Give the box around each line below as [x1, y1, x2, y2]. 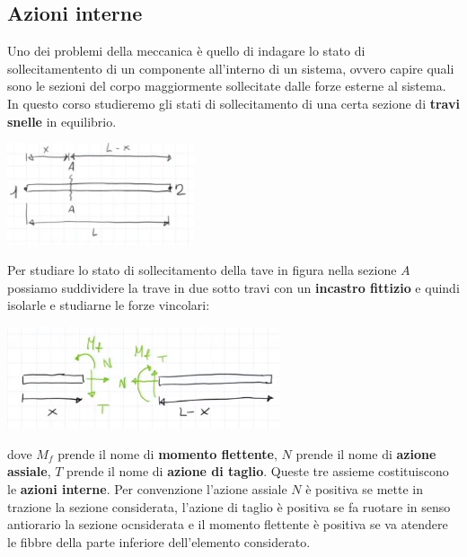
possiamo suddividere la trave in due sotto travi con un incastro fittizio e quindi [7, 278, 460, 296]
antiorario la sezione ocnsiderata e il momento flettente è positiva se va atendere [7, 515, 448, 534]
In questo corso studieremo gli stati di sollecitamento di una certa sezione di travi [7, 93, 460, 112]
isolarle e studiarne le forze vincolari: [7, 296, 210, 314]
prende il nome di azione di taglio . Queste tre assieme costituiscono [66, 462, 449, 481]
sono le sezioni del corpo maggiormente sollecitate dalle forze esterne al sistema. [7, 76, 446, 95]
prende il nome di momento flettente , [57, 444, 278, 463]
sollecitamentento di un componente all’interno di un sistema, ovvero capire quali [7, 58, 454, 77]
